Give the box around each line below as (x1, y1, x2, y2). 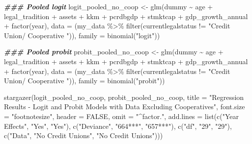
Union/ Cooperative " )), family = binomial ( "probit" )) (4, 75, 165, 86)
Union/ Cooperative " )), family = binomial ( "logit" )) (4, 30, 160, 40)
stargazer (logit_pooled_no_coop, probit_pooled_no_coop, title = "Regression (4, 92, 244, 102)
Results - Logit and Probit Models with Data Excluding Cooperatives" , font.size (4, 101, 245, 112)
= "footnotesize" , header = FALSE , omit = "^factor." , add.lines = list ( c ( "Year (4, 111, 239, 121)
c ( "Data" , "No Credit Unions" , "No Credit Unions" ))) (4, 130, 163, 141)
